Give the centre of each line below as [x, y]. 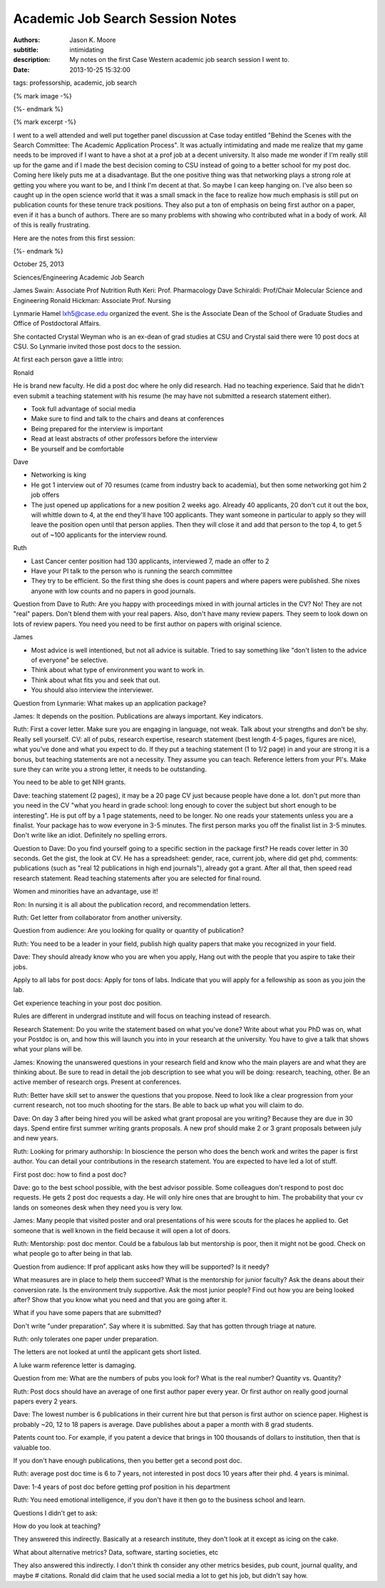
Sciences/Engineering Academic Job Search [79, 277]
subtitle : [26, 49]
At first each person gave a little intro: [68, 359]
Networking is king [59, 475]
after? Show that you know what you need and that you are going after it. [120, 1299]
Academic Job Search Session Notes [125, 19]
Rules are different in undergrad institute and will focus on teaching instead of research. [142, 1016]
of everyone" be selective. [70, 660]
